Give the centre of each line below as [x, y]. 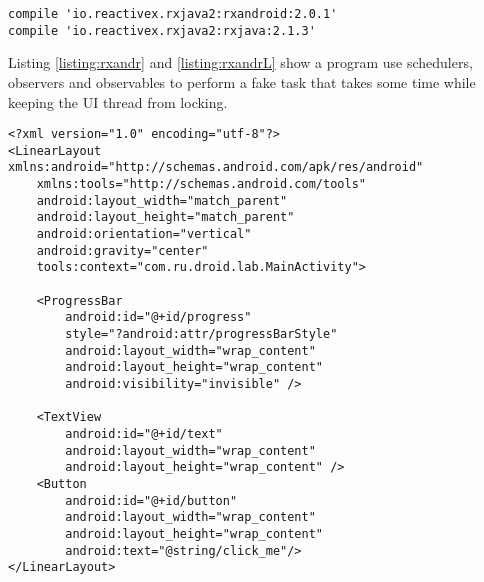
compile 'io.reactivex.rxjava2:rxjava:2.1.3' [162, 30]
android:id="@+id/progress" [158, 317]
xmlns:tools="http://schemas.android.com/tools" [201, 184]
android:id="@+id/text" [144, 433]
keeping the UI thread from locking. [118, 101]
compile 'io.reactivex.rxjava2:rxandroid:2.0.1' [173, 14]
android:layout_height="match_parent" [165, 217]
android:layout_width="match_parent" [162, 200]
